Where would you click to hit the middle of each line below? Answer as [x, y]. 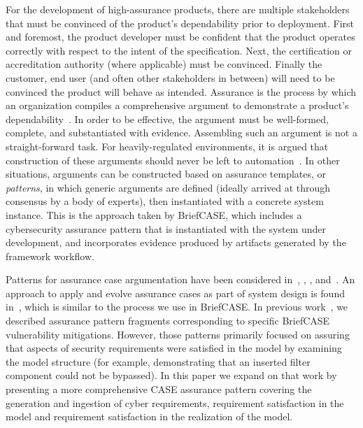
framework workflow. [50, 256]
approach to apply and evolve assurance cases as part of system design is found [175, 293]
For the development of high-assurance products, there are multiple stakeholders [178, 9]
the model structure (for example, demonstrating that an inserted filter [158, 361]
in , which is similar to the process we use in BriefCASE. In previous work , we [177, 307]
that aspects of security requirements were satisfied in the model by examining [174, 348]
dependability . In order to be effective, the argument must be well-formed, [167, 119]
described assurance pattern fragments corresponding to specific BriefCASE [168, 321]
